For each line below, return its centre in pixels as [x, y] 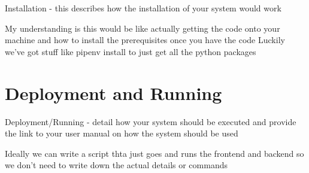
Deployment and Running [113, 92]
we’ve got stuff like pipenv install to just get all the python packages [131, 51]
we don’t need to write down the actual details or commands [116, 165]
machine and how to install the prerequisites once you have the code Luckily [145, 40]
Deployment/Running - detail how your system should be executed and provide [151, 121]
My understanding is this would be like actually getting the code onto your [143, 28]
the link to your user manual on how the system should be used [122, 133]
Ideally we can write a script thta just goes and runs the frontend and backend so [154, 153]
